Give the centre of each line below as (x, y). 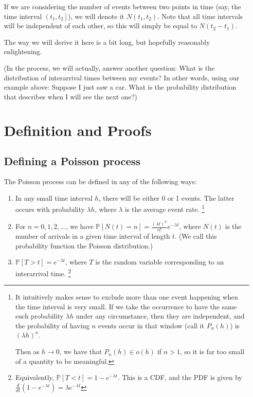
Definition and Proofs (78, 130)
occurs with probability (50, 209)
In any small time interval (54, 198)
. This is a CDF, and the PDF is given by (180, 377)
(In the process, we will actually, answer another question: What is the (109, 67)
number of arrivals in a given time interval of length (93, 236)
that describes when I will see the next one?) (71, 96)
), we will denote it (96, 16)
